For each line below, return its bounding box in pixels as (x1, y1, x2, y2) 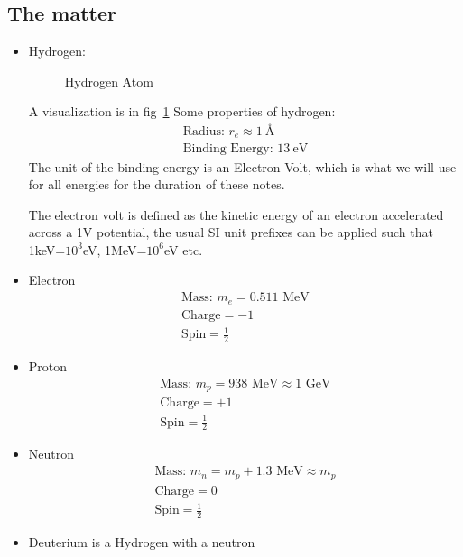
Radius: (182, 125, 225, 138)
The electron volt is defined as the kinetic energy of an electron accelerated (28, 205, 444, 224)
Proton (28, 356, 68, 375)
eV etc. (164, 240, 203, 259)
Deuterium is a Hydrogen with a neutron (28, 532, 255, 551)
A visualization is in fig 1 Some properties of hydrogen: (28, 102, 336, 121)
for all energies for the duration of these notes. (28, 175, 285, 194)
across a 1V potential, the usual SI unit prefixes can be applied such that (28, 223, 433, 242)
